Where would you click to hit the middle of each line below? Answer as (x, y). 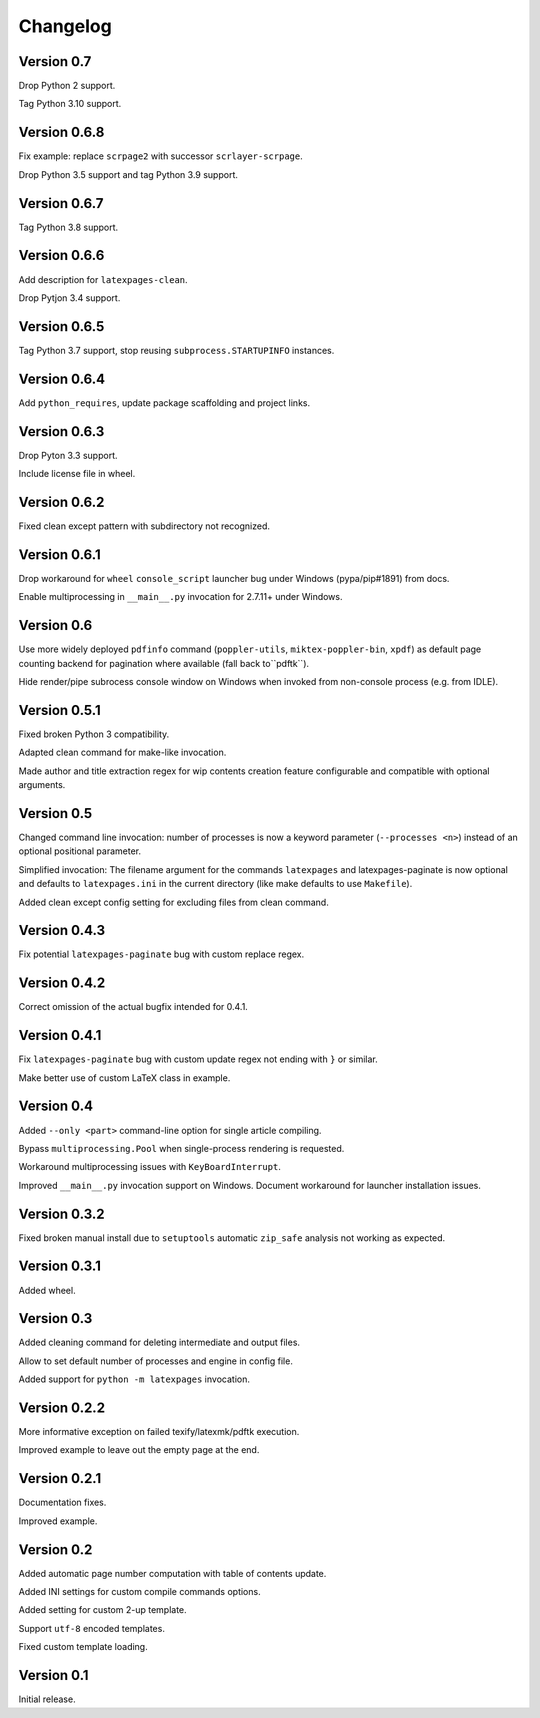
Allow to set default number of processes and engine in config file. (156, 1361)
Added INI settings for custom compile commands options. (139, 1592)
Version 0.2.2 (61, 1408)
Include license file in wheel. (77, 474)
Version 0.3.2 (61, 1213)
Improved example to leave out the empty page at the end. (139, 1450)
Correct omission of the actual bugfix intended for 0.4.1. (133, 1007)
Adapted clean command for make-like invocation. (122, 752)
